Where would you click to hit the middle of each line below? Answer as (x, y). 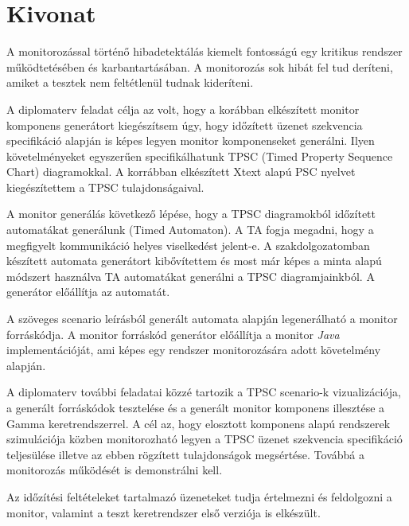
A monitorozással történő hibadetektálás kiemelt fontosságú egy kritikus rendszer (204, 51)
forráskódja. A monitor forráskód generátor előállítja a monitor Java (173, 334)
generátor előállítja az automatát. (88, 292)
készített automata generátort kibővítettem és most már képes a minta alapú (194, 261)
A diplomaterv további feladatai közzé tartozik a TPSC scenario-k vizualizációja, (204, 392)
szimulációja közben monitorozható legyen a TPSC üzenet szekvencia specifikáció (204, 439)
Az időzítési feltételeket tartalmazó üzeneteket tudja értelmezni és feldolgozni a (199, 496)
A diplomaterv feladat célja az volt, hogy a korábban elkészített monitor (183, 109)
